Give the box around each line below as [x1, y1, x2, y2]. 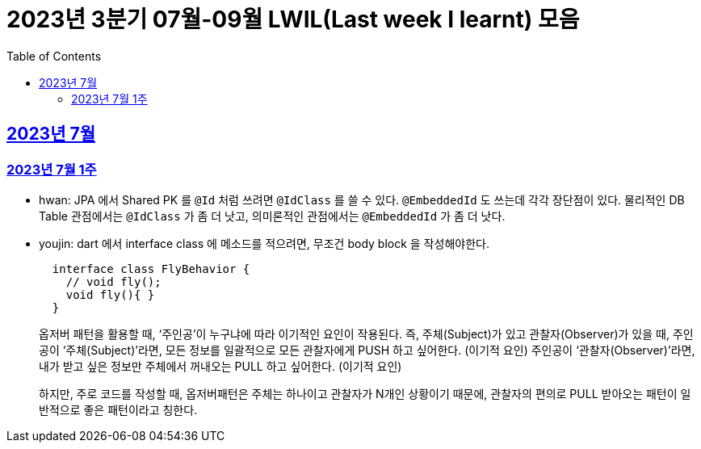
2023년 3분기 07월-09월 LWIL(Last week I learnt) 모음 [6, 6, 580, 33]
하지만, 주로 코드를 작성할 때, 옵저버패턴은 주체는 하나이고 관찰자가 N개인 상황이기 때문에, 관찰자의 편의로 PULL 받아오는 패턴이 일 [39, 386, 691, 401]
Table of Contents [6, 48, 102, 63]
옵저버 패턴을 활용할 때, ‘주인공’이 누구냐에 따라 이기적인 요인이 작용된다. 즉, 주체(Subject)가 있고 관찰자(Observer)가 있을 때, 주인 [39, 326, 694, 341]
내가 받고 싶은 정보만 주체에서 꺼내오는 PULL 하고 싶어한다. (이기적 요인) [39, 359, 402, 373]
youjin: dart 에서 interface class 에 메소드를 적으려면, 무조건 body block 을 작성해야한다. [39, 236, 489, 250]
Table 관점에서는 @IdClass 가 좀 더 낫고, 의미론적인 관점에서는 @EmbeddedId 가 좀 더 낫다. [39, 208, 506, 223]
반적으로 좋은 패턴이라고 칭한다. [39, 402, 198, 417]
